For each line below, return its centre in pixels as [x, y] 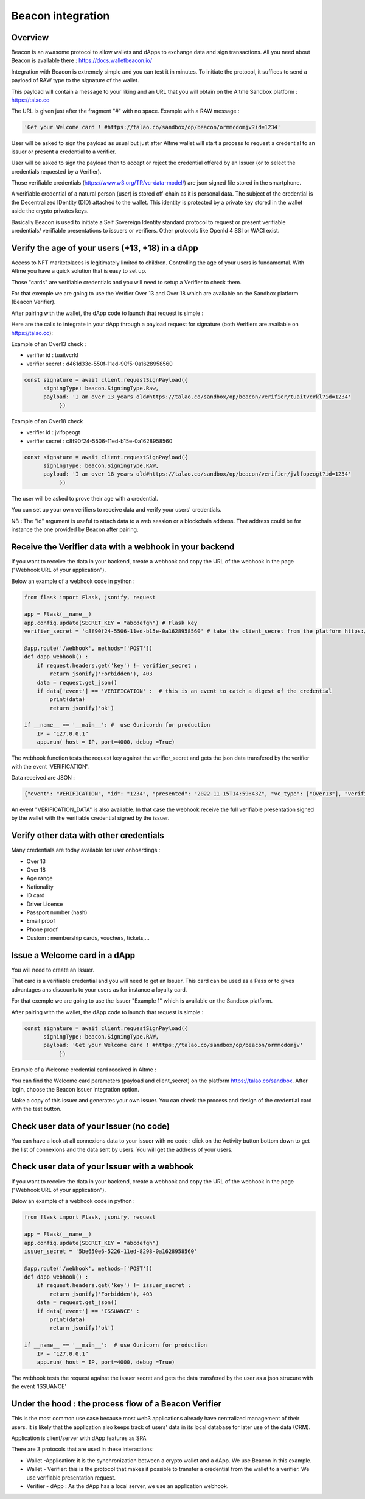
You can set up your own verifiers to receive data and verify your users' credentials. [116, 510]
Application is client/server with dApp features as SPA [79, 1438]
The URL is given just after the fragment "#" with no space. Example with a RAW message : [125, 111]
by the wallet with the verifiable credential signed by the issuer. [90, 818]
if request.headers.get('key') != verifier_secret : [117, 665]
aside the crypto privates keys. [50, 211]
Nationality [40, 887]
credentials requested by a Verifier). [56, 171]
